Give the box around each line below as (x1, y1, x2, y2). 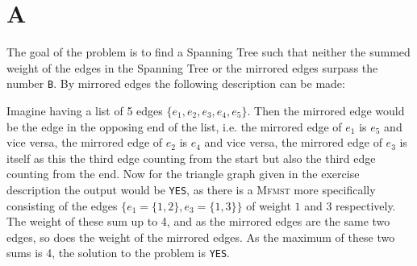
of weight (246, 197, 291, 214)
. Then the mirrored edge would (247, 102, 405, 118)
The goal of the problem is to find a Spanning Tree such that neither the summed (6, 44, 411, 60)
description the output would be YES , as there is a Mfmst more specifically (6, 181, 376, 197)
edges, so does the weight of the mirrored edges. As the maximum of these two (6, 228, 395, 245)
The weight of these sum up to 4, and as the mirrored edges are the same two (6, 213, 390, 230)
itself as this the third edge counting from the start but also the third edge (6, 149, 376, 166)
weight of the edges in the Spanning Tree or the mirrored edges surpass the (6, 59, 378, 76)
